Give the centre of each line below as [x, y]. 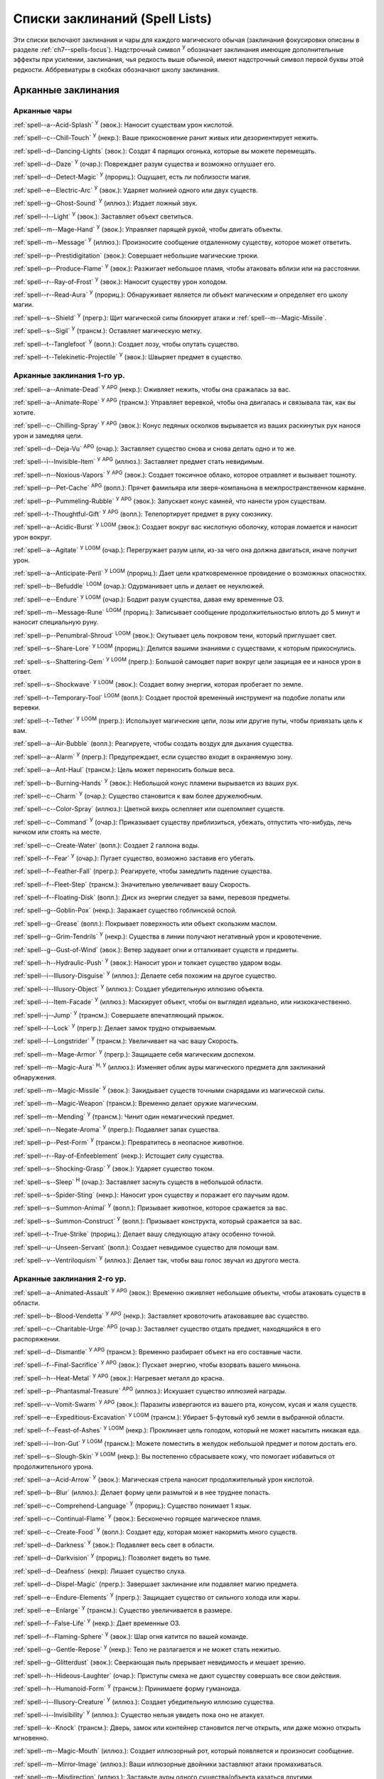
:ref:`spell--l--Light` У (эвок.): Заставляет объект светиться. [103, 216]
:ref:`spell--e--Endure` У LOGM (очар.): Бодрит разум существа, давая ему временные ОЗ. [149, 599]
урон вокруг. [33, 537]
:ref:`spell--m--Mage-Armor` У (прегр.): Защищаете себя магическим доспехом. [134, 1054]
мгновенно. [31, 1738]
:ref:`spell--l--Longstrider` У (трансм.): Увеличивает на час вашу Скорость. [126, 1040]
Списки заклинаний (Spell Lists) [113, 19]
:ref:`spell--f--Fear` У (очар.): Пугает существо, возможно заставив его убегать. [134, 857]
